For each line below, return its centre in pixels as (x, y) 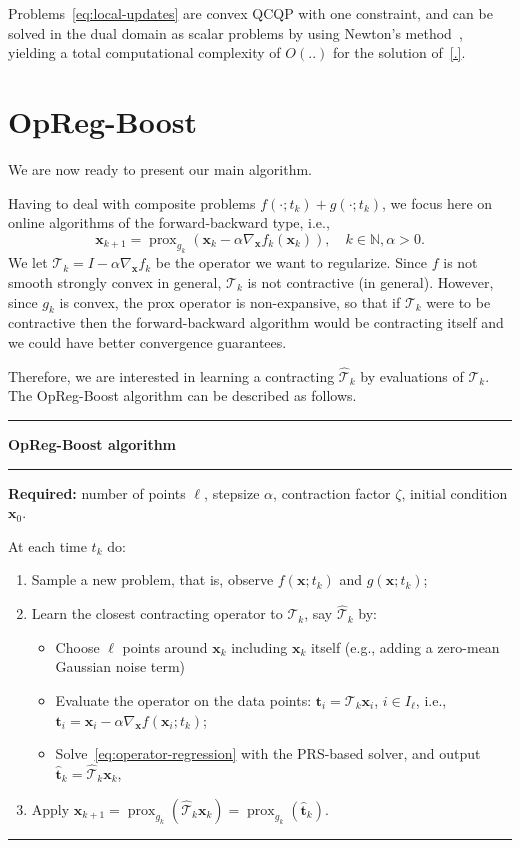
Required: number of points (97, 492)
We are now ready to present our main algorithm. (160, 168)
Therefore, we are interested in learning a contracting (171, 375)
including (259, 646)
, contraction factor (332, 492)
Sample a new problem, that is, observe (152, 579)
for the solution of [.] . (399, 52)
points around (165, 646)
